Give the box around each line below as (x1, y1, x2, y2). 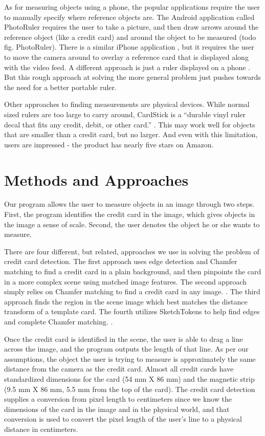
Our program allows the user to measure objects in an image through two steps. (4, 199, 255, 209)
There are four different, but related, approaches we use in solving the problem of (4, 246, 259, 256)
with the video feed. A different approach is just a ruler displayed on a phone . (4, 61, 251, 72)
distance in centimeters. (4, 423, 78, 434)
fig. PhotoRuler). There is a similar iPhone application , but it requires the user (4, 41, 254, 52)
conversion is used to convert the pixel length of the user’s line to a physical (4, 413, 242, 424)
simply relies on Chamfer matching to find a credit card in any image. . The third (4, 286, 260, 297)
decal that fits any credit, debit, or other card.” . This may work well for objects (4, 119, 255, 129)
